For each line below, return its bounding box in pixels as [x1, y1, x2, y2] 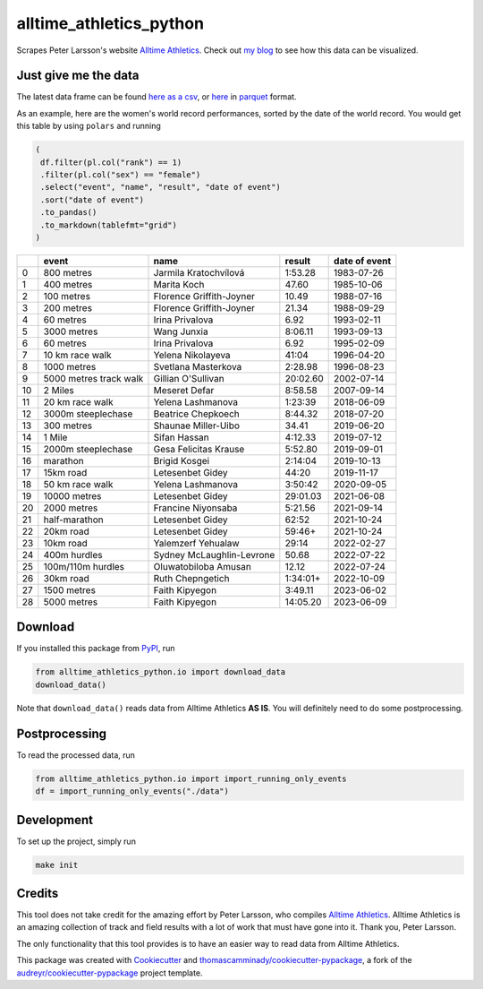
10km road [43, 537, 89, 549]
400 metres [43, 278, 93, 290]
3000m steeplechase [43, 408, 133, 420]
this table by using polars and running [16, 121, 161, 132]
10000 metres [43, 489, 102, 502]
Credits [16, 885, 59, 900]
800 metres [43, 266, 93, 279]
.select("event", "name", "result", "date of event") [40, 182, 281, 193]
